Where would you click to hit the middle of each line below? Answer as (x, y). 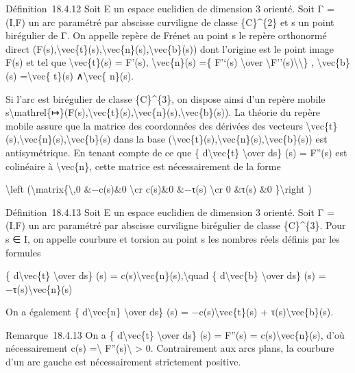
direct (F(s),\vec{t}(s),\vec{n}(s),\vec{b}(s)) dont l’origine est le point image (170, 48)
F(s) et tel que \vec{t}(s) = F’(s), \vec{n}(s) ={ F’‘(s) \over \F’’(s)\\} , (160, 62)
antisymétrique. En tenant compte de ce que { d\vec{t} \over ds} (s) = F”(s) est (176, 152)
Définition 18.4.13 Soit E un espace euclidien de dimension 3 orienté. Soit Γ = (170, 212)
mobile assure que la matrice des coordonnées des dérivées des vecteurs (154, 125)
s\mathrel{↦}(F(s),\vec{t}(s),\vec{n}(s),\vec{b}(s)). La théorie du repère (163, 112)
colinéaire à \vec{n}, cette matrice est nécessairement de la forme (143, 166)
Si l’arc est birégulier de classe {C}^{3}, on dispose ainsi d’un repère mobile (166, 98)
